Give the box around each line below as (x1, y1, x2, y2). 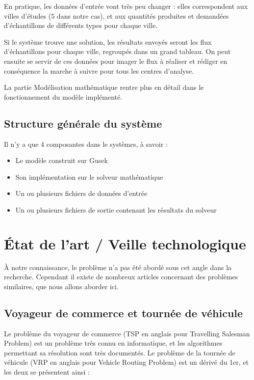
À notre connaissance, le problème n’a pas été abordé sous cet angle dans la (4, 262, 232, 272)
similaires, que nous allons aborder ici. (4, 281, 119, 291)
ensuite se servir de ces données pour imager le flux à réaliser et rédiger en (4, 55, 228, 66)
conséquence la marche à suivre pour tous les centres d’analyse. (4, 65, 194, 76)
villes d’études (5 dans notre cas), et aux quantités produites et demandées (4, 10, 229, 21)
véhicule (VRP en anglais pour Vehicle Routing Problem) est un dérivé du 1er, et (4, 357, 249, 367)
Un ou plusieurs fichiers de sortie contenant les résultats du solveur (15, 204, 217, 215)
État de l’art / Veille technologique (4, 233, 246, 253)
